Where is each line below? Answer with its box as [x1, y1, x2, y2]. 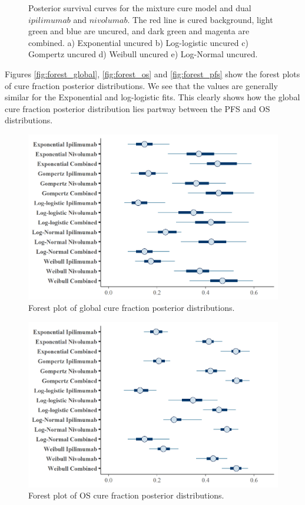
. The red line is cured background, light [127, 13, 273, 25]
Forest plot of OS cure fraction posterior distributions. [28, 489, 224, 501]
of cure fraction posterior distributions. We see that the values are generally [5, 79, 278, 91]
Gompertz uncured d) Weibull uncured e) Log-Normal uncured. [28, 48, 258, 60]
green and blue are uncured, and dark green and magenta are [28, 25, 250, 37]
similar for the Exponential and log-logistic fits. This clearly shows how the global [5, 91, 300, 103]
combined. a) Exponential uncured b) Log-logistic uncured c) [28, 36, 248, 48]
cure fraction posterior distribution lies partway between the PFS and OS [5, 102, 270, 114]
